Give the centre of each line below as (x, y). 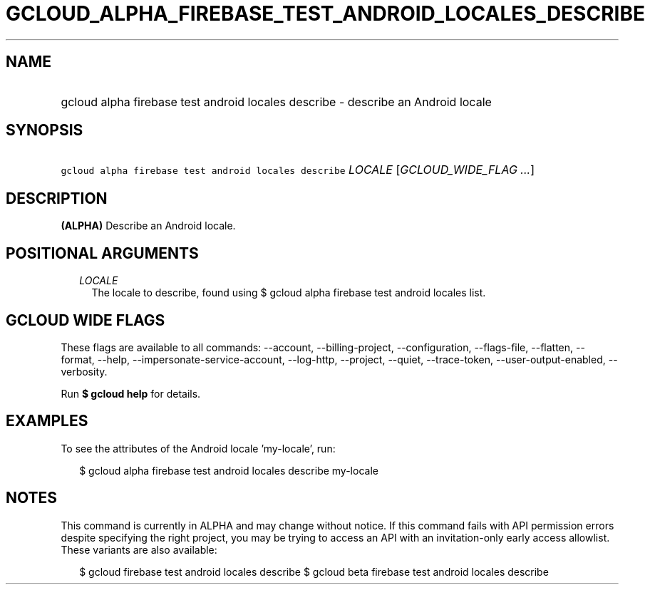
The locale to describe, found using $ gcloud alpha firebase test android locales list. (289, 293)
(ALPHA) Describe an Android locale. (148, 226)
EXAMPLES (47, 421)
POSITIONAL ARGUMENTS (102, 253)
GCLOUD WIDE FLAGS (86, 320)
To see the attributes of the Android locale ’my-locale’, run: (198, 448)
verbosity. (84, 371)
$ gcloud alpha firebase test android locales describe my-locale (229, 470)
